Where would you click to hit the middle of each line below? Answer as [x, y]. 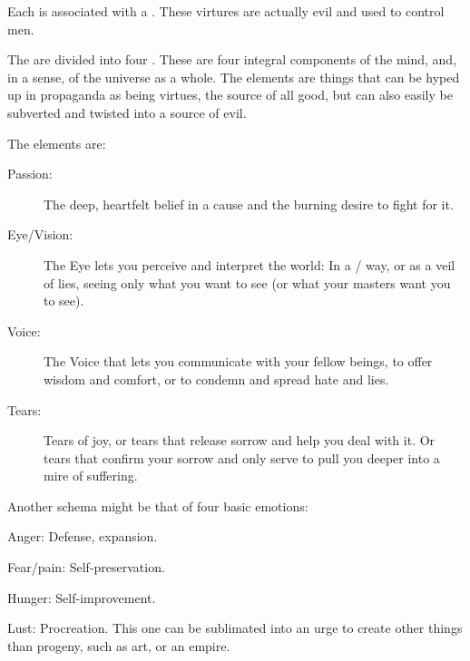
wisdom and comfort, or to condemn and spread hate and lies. [216, 379]
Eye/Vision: [40, 234]
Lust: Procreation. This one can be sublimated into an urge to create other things [235, 628]
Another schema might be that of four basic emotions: [158, 505]
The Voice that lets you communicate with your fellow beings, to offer [238, 361]
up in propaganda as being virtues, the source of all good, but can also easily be [230, 95]
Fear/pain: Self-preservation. [86, 567]
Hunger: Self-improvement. [82, 597]
